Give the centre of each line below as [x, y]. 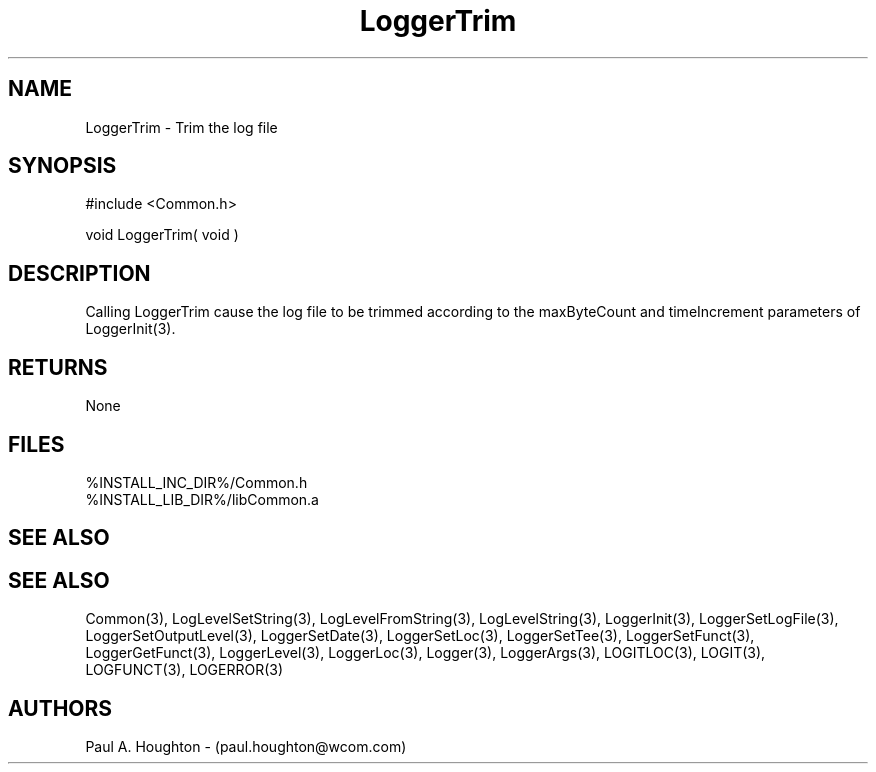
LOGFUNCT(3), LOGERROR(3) [184, 670]
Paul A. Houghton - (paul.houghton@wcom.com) [246, 747]
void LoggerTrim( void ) [162, 235]
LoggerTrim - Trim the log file [181, 127]
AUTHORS [60, 708]
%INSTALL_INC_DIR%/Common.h [196, 482]
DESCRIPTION [79, 273]
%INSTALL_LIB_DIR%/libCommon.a [202, 499]
